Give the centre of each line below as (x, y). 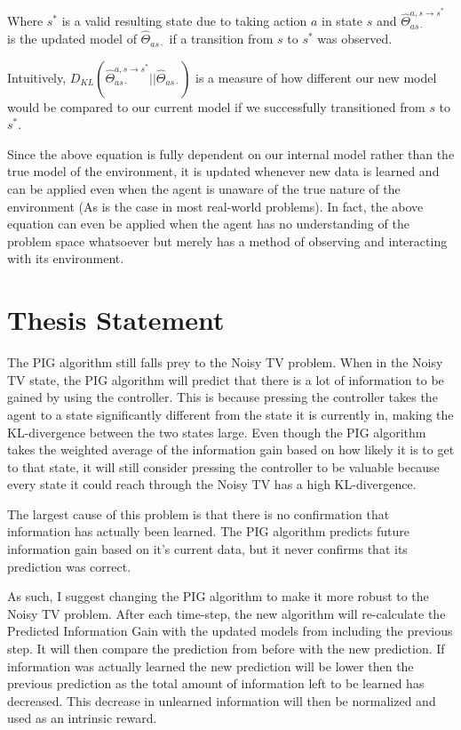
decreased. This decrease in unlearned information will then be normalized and (222, 700)
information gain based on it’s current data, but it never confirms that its (207, 549)
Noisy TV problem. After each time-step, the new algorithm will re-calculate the (227, 613)
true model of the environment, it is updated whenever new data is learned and (223, 171)
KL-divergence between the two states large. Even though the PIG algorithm (217, 432)
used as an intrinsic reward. (82, 718)
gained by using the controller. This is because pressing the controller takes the (223, 397)
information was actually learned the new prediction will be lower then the (211, 666)
